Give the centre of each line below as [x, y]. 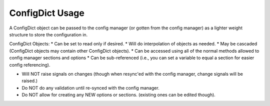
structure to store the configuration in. [48, 34]
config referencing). [30, 65]
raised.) [29, 81]
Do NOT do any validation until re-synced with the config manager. [90, 88]
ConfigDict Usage [47, 13]
